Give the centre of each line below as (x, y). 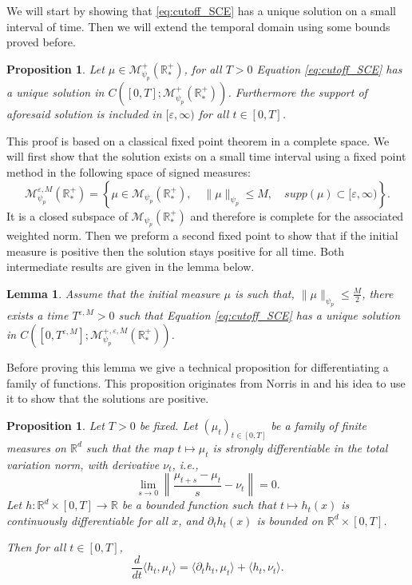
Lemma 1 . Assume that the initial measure (113, 293)
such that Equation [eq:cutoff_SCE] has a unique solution (259, 315)
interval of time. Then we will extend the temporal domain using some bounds (198, 26)
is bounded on (290, 520)
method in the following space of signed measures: (129, 171)
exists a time (38, 315)
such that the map (130, 447)
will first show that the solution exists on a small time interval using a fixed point (206, 156)
